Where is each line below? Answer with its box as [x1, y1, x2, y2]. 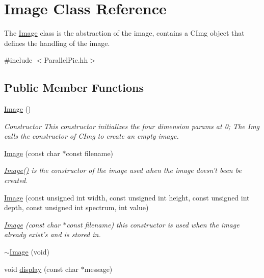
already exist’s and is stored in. [4, 229, 101, 240]
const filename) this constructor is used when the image [66, 219, 240, 230]
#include [4, 55, 33, 65]
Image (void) [9, 246, 49, 257]
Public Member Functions [4, 80, 144, 95]
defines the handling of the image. [4, 37, 110, 48]
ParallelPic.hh [44, 55, 88, 65]
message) [84, 263, 113, 274]
